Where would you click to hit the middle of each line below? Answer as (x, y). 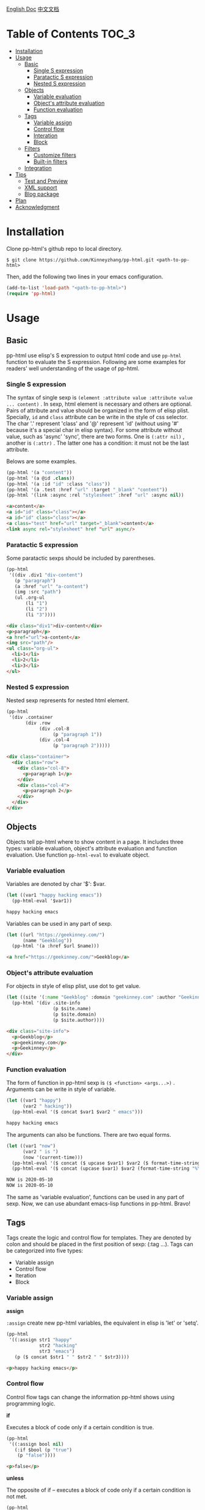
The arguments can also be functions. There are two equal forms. (89, 1134)
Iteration (26, 1275)
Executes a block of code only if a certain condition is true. (80, 1427)
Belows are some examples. (41, 461)
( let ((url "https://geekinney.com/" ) (56, 935)
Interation (45, 135)
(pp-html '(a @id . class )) (41, 478)
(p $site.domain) (75, 1014)
